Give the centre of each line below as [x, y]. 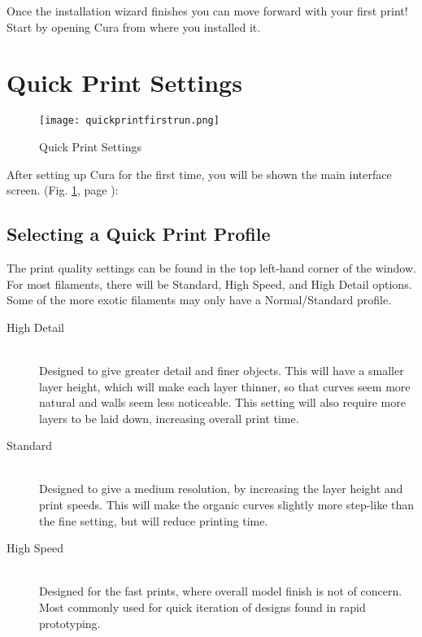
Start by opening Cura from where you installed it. [134, 26]
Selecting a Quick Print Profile [139, 234]
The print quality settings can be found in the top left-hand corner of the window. [211, 267]
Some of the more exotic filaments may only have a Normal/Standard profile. [199, 300]
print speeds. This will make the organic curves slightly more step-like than [227, 505]
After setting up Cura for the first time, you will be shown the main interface [199, 174]
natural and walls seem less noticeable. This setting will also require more [222, 402]
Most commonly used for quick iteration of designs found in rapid [202, 607]
